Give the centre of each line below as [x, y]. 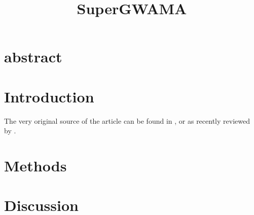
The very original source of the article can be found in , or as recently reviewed [127, 120]
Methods [35, 166]
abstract [33, 57]
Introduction [49, 96]
